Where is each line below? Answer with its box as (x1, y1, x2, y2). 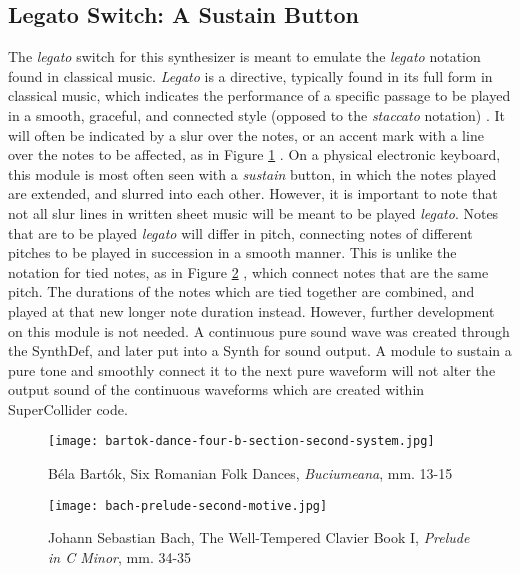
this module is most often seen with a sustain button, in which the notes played (8, 163, 497, 184)
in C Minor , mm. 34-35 (48, 546, 192, 567)
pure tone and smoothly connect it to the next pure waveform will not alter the (8, 359, 496, 380)
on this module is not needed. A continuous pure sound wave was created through (8, 320, 510, 341)
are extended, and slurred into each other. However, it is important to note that (8, 183, 498, 204)
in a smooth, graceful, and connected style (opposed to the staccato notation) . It (8, 104, 505, 125)
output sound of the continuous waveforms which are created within (8, 379, 425, 400)
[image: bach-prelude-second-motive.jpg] (48, 498, 328, 513)
